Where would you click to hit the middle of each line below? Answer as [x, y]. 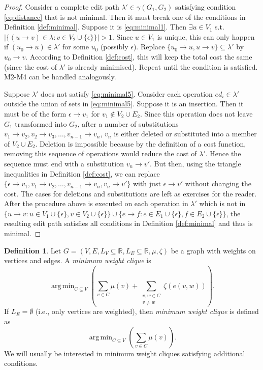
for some [76, 47]
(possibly [114, 47]
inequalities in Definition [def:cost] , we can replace [82, 173]
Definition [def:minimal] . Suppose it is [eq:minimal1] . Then [95, 27]
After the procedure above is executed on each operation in [96, 203]
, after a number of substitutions [128, 123]
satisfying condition [206, 7]
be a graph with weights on [213, 250]
